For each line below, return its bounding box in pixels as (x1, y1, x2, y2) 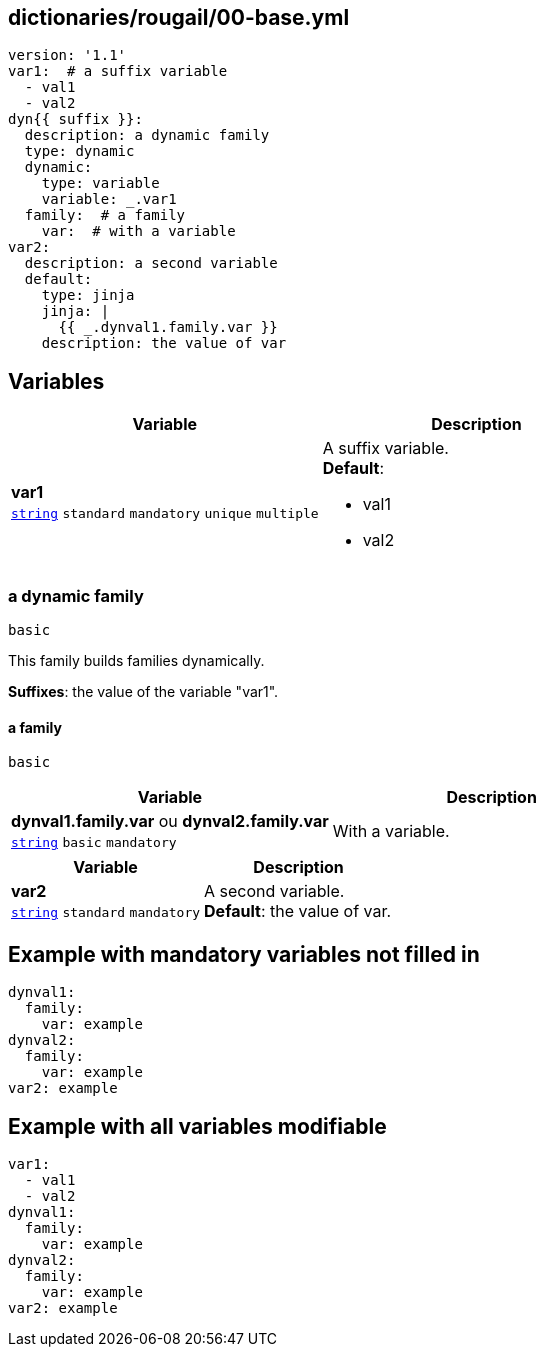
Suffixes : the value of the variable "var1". (8, 683, 279, 701)
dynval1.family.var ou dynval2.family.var (11, 811, 329, 832)
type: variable (41, 175, 160, 192)
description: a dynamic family (24, 127, 270, 144)
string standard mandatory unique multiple (11, 506, 319, 522)
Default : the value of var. (204, 901, 392, 922)
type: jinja (41, 287, 135, 304)
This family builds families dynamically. (8, 652, 265, 670)
